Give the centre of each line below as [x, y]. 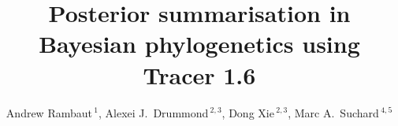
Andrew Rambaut [49, 112]
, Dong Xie [248, 112]
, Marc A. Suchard [333, 112]
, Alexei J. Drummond [154, 112]
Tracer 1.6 [199, 74]
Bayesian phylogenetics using [199, 44]
